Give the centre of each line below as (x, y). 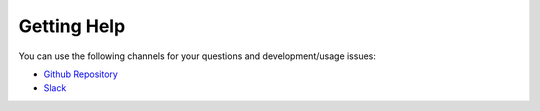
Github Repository (81, 74)
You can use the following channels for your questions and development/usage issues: (197, 56)
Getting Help (72, 26)
